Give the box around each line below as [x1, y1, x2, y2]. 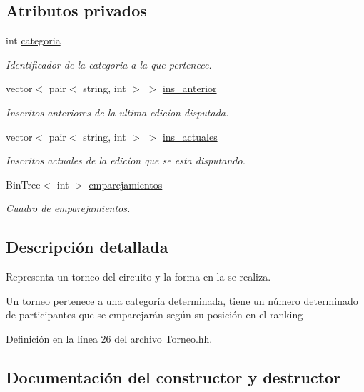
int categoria [6, 33, 61, 48]
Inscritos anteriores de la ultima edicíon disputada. [6, 104, 229, 119]
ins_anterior [162, 81, 217, 96]
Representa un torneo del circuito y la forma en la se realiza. [6, 269, 271, 284]
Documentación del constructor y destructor [6, 366, 341, 388]
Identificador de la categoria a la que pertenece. [6, 56, 212, 71]
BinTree [6, 176, 41, 191]
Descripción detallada [6, 236, 168, 258]
